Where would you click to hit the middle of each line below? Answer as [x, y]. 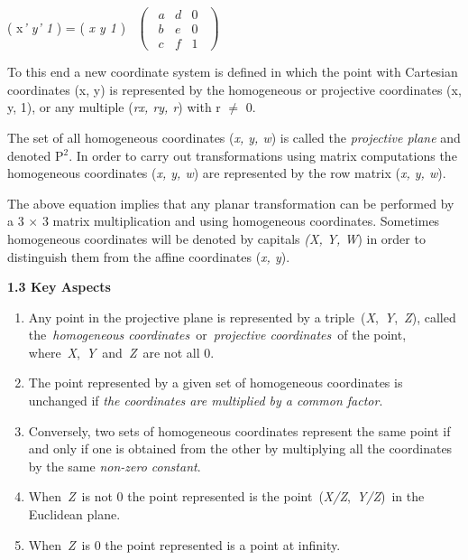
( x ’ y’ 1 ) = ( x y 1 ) [67, 27]
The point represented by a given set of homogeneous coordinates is [216, 383]
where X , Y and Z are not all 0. [121, 352]
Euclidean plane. [74, 514]
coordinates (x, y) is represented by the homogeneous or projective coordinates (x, [234, 89]
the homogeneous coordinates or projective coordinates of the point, [217, 335]
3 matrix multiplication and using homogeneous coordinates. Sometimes [241, 221]
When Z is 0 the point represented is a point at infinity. [184, 544]
